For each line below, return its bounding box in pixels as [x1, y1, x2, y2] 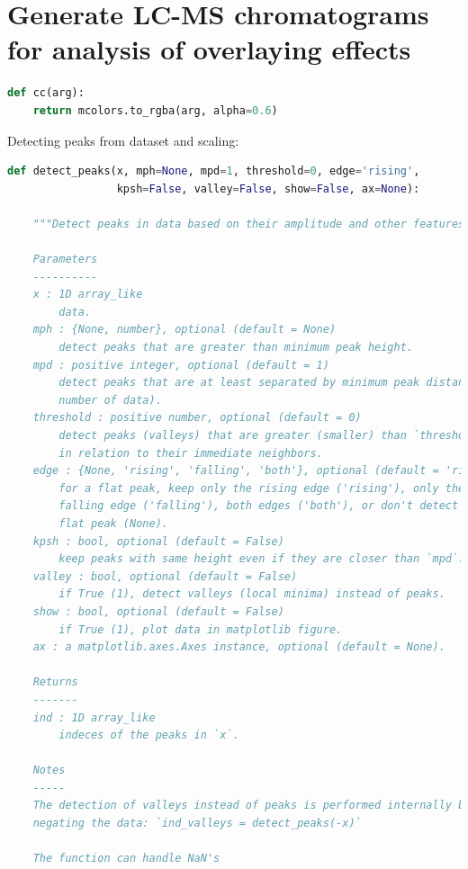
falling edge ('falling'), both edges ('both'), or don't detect [58, 499, 459, 513]
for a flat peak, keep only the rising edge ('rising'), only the [58, 481, 465, 495]
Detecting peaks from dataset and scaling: [7, 130, 239, 149]
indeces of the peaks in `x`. [58, 729, 239, 742]
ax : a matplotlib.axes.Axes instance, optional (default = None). [32, 641, 445, 654]
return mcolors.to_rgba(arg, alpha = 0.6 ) [32, 103, 278, 117]
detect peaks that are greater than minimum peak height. [58, 341, 414, 354]
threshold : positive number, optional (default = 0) [32, 411, 362, 425]
